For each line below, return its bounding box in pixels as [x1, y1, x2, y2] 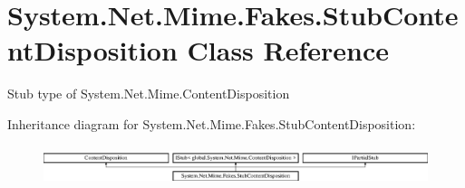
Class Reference [187, 32, 390, 69]
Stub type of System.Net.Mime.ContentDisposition [7, 84, 290, 103]
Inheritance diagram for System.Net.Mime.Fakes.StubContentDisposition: [7, 114, 416, 133]
